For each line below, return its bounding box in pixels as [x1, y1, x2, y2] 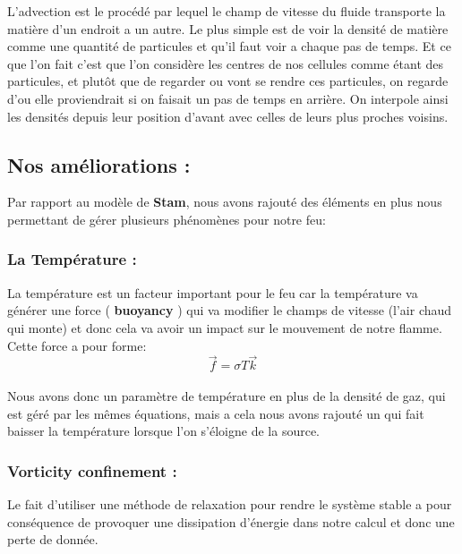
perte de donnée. [7, 530, 98, 549]
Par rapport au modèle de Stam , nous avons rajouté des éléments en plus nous [7, 192, 442, 211]
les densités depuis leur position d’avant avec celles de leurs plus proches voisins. [7, 107, 449, 125]
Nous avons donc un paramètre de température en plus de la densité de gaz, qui [7, 386, 446, 405]
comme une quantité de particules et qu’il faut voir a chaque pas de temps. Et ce [7, 37, 451, 55]
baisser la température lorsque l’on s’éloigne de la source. [7, 422, 321, 440]
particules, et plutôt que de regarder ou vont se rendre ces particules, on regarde [7, 72, 449, 90]
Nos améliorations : [7, 150, 191, 178]
